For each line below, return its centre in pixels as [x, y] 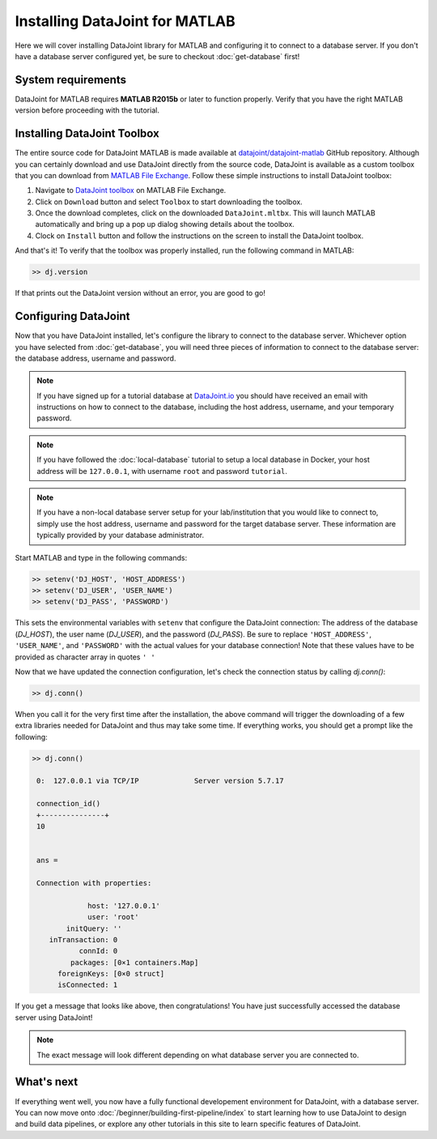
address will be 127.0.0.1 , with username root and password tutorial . [162, 471]
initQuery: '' [94, 928]
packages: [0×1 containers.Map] [134, 962]
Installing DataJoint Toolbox [87, 134]
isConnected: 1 [88, 985]
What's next [47, 1082]
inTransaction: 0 [83, 939]
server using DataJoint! [54, 1017]
